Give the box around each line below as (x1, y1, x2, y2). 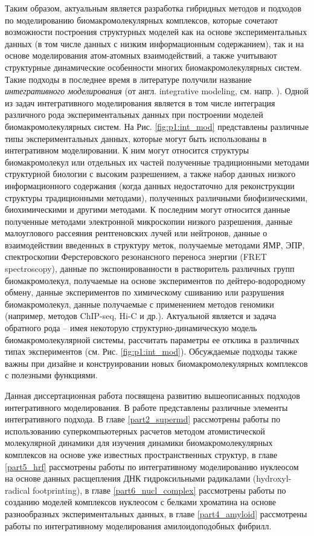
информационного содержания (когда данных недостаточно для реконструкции (5, 179, 295, 192)
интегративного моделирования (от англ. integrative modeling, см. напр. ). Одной (5, 85, 309, 97)
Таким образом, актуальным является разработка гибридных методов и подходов (5, 2, 302, 14)
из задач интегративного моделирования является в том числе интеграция (5, 96, 275, 109)
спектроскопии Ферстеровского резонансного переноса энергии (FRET (5, 250, 267, 263)
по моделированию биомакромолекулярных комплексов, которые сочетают (5, 13, 278, 26)
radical (5, 483, 30, 496)
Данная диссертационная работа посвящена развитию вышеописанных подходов (5, 389, 300, 401)
